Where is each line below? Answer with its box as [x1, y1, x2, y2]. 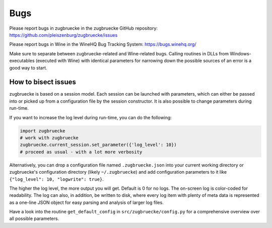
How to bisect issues [9, 78, 77, 87]
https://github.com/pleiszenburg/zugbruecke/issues [9, 32, 118, 38]
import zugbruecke [20, 128, 65, 133]
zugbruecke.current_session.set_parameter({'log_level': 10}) [20, 142, 177, 148]
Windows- [230, 50, 251, 56]
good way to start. [9, 64, 47, 70]
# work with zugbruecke [20, 135, 79, 140]
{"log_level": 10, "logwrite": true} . [9, 176, 104, 182]
